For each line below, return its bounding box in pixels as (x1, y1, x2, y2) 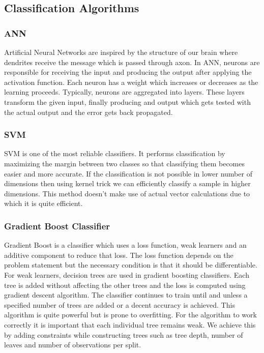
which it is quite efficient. (4, 198, 83, 209)
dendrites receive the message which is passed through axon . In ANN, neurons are (4, 56, 260, 67)
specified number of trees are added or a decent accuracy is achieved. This (4, 299, 235, 310)
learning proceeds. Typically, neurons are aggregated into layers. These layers (4, 86, 245, 97)
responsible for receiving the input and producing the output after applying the (4, 67, 252, 77)
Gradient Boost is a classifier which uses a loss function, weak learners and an (4, 240, 247, 250)
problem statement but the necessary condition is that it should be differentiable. (4, 259, 257, 270)
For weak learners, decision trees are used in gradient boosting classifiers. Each (4, 269, 249, 280)
